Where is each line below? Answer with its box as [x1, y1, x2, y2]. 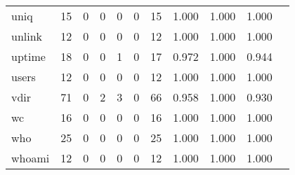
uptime [11, 48, 46, 64]
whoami [11, 150, 50, 166]
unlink [11, 28, 43, 44]
